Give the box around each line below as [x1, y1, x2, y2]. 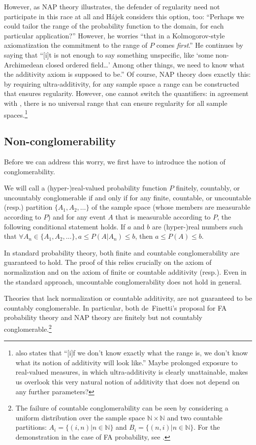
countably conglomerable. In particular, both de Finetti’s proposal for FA [4, 302, 227, 313]
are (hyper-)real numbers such [152, 221, 243, 231]
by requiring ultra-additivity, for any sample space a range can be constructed [4, 78, 239, 89]
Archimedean [4, 59, 44, 69]
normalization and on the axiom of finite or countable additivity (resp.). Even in [4, 266, 247, 277]
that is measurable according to [115, 211, 211, 222]
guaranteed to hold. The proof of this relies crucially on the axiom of [4, 257, 212, 267]
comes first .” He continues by [156, 40, 243, 50]
